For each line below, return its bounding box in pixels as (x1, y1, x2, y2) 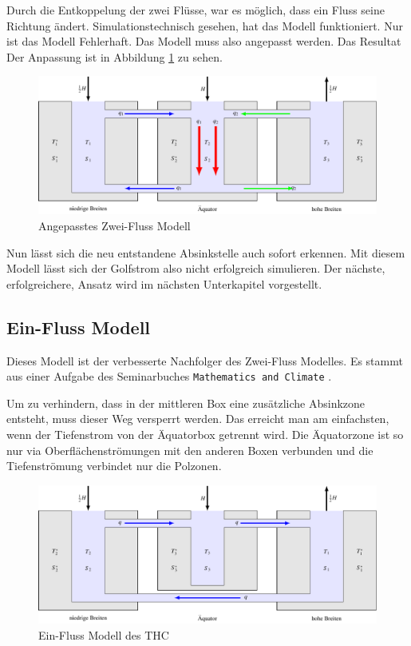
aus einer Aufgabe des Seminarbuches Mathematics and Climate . (6, 368, 332, 385)
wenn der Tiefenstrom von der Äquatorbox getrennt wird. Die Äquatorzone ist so (6, 426, 404, 443)
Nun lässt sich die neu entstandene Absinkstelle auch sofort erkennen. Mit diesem (6, 244, 405, 261)
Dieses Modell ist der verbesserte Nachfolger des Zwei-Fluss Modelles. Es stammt (6, 352, 403, 369)
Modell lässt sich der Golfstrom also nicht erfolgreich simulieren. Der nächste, (6, 260, 385, 277)
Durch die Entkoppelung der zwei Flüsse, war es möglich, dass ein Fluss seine (6, 2, 385, 18)
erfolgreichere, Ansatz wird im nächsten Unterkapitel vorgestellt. (6, 275, 322, 292)
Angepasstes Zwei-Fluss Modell (38, 217, 191, 234)
